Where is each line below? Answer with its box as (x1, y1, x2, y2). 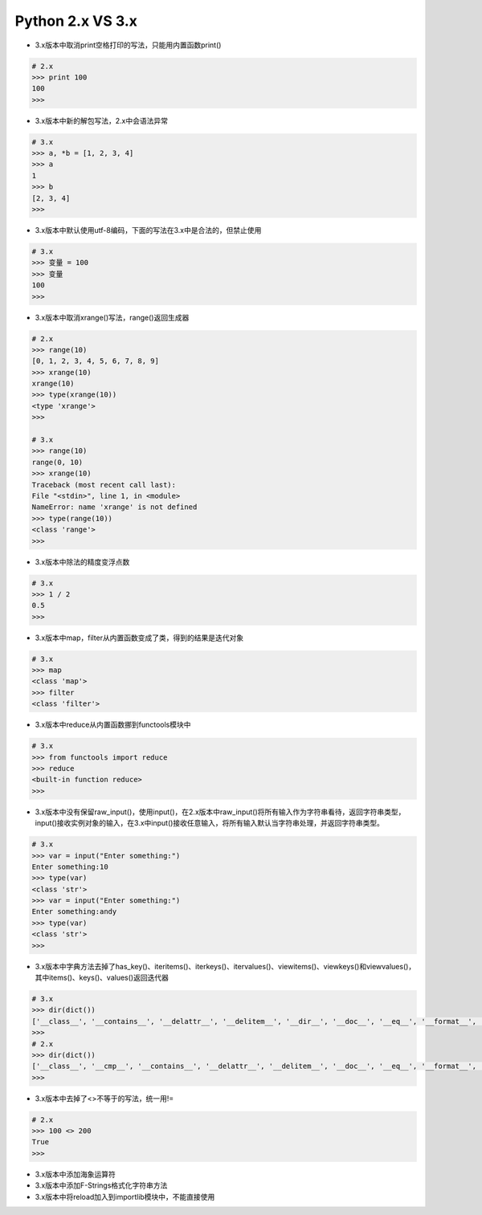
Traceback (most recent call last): (31, 480, 177, 489)
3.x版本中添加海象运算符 (35, 1169, 116, 1179)
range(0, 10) (31, 458, 84, 467)
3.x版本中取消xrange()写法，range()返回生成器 (35, 312, 190, 322)
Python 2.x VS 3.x (14, 12, 138, 30)
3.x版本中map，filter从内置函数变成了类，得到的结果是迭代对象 (35, 633, 244, 642)
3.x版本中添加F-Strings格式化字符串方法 (35, 1180, 168, 1190)
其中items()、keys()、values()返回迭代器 (35, 972, 169, 982)
